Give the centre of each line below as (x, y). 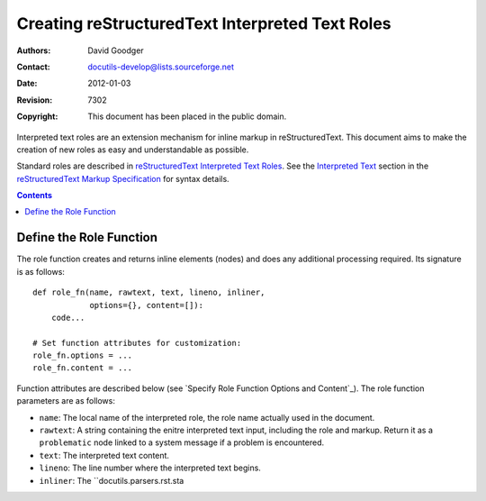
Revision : (35, 100)
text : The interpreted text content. (104, 455)
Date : (27, 83)
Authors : (34, 50)
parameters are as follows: (66, 401)
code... (68, 317)
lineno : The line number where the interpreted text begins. (150, 468)
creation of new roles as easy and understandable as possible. (133, 150)
